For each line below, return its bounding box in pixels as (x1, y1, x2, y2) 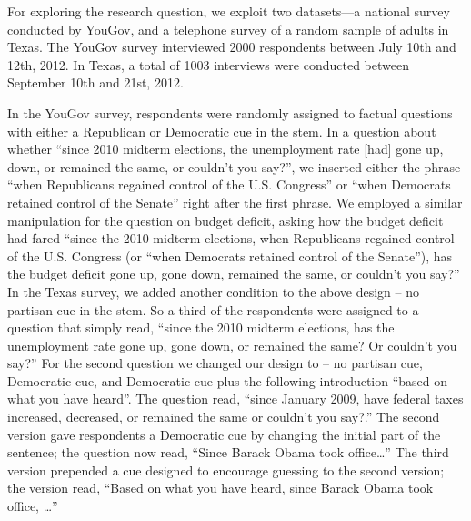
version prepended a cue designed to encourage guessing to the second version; (7, 460, 445, 479)
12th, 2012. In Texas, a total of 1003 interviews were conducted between (7, 55, 409, 74)
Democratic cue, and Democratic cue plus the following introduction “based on (7, 371, 448, 390)
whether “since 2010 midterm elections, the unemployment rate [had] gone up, (7, 139, 444, 158)
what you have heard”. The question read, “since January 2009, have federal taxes (7, 389, 464, 408)
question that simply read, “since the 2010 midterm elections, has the (7, 318, 395, 337)
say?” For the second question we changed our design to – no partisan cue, (7, 353, 423, 373)
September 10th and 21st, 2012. (7, 73, 184, 92)
